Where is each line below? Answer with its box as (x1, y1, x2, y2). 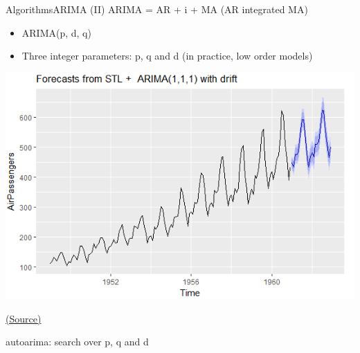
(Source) (6, 311, 42, 325)
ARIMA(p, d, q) (21, 25, 91, 39)
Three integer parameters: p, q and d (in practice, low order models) (21, 48, 313, 63)
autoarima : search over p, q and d (6, 334, 149, 349)
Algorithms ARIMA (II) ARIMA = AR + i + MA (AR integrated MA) (6, 2, 308, 16)
